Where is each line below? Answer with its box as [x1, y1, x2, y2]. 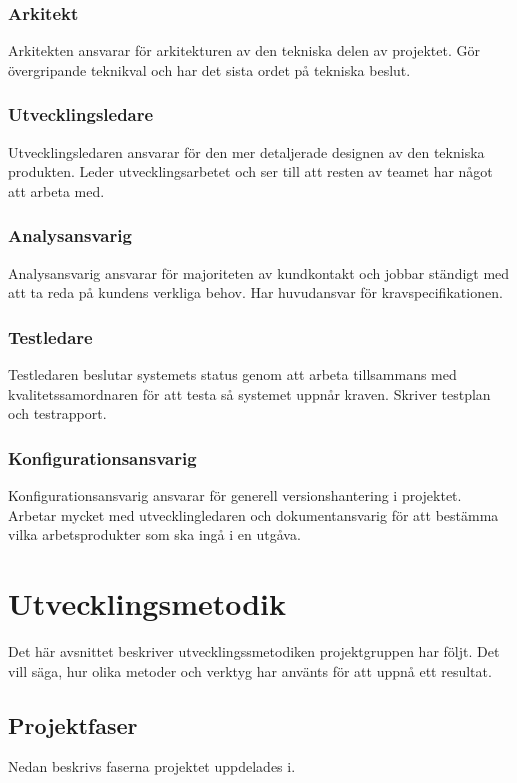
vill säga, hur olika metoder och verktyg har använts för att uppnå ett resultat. [8, 660, 492, 681]
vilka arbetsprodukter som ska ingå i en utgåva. [8, 524, 301, 545]
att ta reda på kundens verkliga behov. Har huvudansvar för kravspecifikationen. [8, 282, 503, 303]
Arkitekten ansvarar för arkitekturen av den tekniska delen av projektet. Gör [8, 40, 480, 61]
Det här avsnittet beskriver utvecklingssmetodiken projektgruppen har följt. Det [8, 640, 500, 661]
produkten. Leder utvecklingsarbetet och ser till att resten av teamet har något [8, 161, 493, 182]
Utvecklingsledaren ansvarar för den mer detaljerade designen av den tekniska [8, 141, 485, 162]
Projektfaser [8, 709, 138, 740]
